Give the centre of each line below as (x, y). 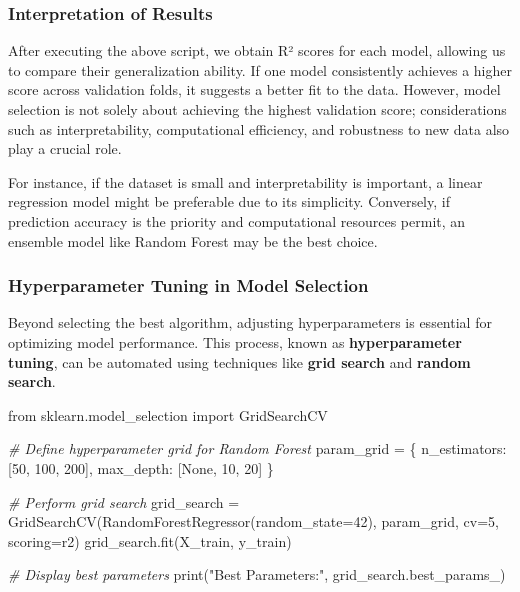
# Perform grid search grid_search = (124, 501)
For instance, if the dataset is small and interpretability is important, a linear (245, 181)
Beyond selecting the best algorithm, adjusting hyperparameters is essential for (250, 322)
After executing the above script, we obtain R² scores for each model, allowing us (257, 50)
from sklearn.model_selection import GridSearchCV (168, 414)
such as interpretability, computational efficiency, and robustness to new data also (259, 128)
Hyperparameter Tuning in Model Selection (188, 285)
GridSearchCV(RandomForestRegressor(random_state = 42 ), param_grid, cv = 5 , (253, 521)
